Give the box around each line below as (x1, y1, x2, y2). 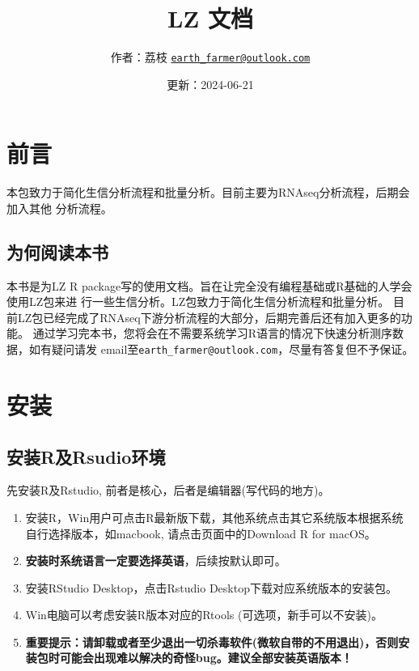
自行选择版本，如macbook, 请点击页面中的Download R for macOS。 (25, 524, 376, 541)
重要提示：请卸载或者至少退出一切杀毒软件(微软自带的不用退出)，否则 (25, 633, 399, 650)
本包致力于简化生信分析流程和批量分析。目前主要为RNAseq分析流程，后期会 (6, 184, 410, 201)
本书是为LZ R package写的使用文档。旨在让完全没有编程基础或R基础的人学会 (6, 277, 413, 294)
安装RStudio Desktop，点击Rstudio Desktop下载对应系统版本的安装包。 (25, 579, 397, 596)
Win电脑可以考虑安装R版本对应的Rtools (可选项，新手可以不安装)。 (25, 606, 383, 623)
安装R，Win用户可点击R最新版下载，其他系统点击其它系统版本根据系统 (25, 508, 404, 525)
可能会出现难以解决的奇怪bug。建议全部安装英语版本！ (59, 649, 353, 666)
